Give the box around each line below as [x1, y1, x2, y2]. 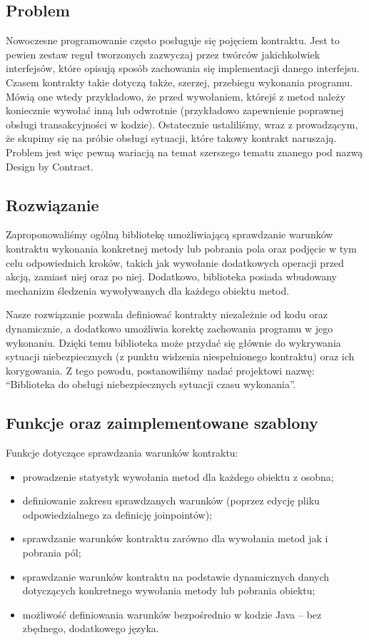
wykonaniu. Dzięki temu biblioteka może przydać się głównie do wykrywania [6, 335, 341, 350]
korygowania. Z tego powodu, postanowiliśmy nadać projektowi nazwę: [6, 362, 315, 377]
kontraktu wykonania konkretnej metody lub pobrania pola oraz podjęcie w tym [6, 240, 357, 255]
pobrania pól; [22, 545, 81, 560]
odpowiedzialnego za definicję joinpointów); [22, 507, 213, 522]
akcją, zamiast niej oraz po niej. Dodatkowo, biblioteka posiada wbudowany [6, 269, 337, 284]
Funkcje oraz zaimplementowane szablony [6, 412, 318, 434]
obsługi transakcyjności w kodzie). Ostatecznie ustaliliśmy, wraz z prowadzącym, [6, 116, 358, 131]
